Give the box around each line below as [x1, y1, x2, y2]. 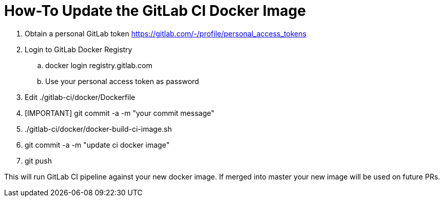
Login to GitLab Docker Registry [25, 45, 132, 54]
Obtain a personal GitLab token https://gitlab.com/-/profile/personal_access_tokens [25, 29, 306, 38]
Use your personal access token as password [45, 76, 199, 86]
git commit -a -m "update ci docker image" [25, 140, 170, 149]
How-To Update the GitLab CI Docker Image [4, 2, 306, 19]
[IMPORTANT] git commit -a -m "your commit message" [25, 108, 215, 117]
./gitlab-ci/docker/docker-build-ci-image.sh [25, 124, 172, 133]
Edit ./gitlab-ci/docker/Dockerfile [25, 92, 136, 102]
